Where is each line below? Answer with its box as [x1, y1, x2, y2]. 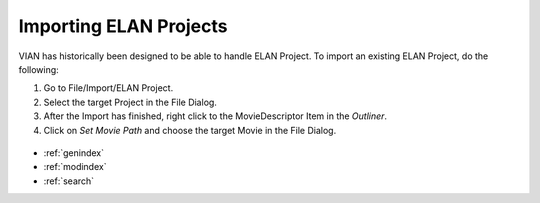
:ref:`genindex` [43, 146, 105, 159]
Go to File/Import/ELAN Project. [43, 82, 174, 94]
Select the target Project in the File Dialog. [43, 96, 217, 108]
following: [18, 63, 59, 75]
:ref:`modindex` [43, 161, 107, 173]
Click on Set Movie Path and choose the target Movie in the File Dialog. [43, 124, 337, 136]
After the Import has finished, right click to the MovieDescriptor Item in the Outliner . [43, 110, 388, 122]
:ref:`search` [43, 175, 95, 187]
